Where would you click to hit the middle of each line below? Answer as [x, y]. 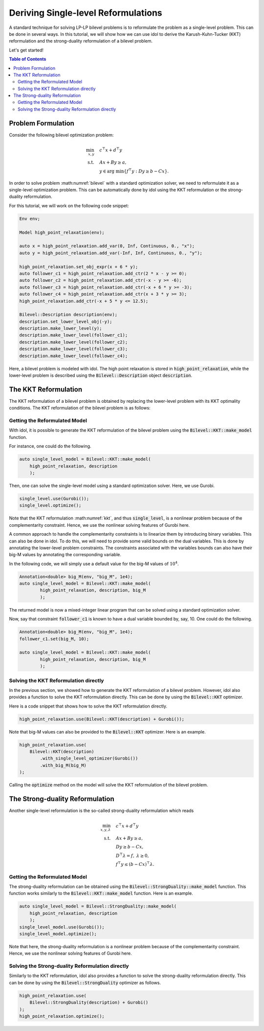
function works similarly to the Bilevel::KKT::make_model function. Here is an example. [101, 893]
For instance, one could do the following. [50, 446]
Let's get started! [26, 50]
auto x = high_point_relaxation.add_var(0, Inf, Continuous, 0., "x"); [107, 246]
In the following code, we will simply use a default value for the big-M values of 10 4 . [94, 563]
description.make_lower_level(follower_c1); [74, 335]
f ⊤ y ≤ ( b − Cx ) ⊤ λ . [135, 864]
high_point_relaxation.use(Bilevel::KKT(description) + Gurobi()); [102, 719]
